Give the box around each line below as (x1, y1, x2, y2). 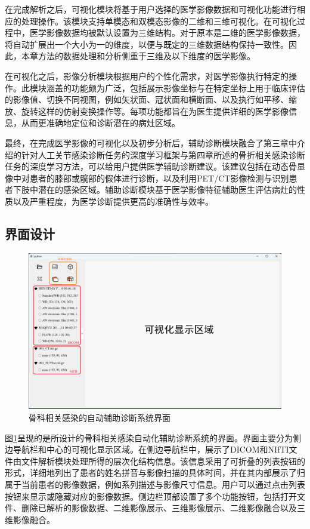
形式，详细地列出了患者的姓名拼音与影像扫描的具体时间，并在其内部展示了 (5, 466, 297, 479)
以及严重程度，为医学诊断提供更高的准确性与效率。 (13, 195, 213, 207)
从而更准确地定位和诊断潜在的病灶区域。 (21, 116, 180, 129)
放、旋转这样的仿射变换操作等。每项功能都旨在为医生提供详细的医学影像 (5, 104, 289, 117)
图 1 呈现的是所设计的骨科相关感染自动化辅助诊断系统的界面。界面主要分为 (5, 431, 293, 444)
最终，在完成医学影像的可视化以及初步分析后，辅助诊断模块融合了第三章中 (5, 136, 297, 149)
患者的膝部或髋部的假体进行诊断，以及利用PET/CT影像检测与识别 (29, 171, 289, 184)
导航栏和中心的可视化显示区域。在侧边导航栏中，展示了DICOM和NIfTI (13, 443, 289, 456)
